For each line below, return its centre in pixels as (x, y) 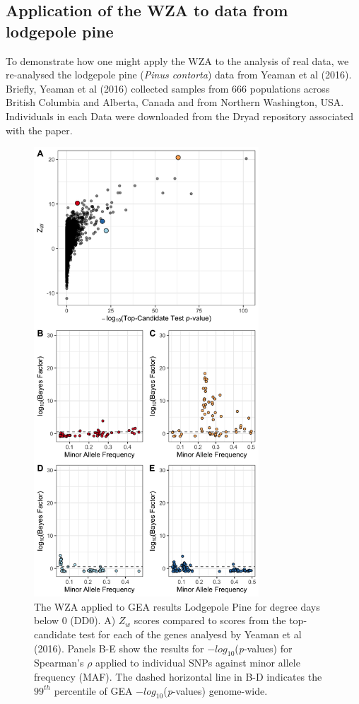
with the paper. (39, 130)
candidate (55, 634)
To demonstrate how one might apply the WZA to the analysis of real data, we (177, 60)
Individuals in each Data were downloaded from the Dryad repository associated (180, 116)
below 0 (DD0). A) (75, 620)
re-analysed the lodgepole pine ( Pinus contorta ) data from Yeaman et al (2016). (179, 75)
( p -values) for (264, 648)
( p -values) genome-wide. (216, 690)
